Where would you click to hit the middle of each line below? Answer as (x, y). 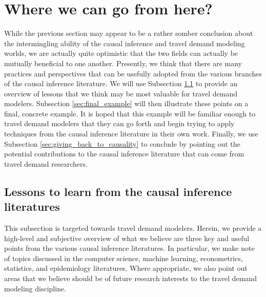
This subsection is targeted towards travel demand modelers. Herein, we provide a (133, 228)
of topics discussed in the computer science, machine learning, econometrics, (124, 258)
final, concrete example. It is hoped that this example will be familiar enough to (130, 113)
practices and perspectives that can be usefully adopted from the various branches (133, 73)
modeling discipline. (35, 288)
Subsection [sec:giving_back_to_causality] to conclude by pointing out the (122, 143)
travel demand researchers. (46, 163)
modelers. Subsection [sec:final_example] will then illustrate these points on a (126, 103)
